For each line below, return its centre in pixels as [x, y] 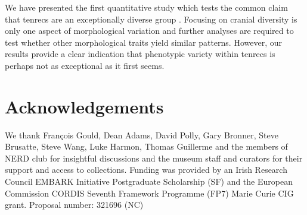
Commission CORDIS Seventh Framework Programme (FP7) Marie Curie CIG [149, 193]
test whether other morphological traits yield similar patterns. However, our [143, 42]
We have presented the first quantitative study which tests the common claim [146, 7]
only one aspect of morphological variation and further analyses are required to [149, 31]
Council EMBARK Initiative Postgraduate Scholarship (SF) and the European [149, 181]
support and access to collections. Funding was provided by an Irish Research [146, 170]
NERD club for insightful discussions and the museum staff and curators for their [154, 158]
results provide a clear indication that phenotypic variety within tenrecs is [140, 54]
